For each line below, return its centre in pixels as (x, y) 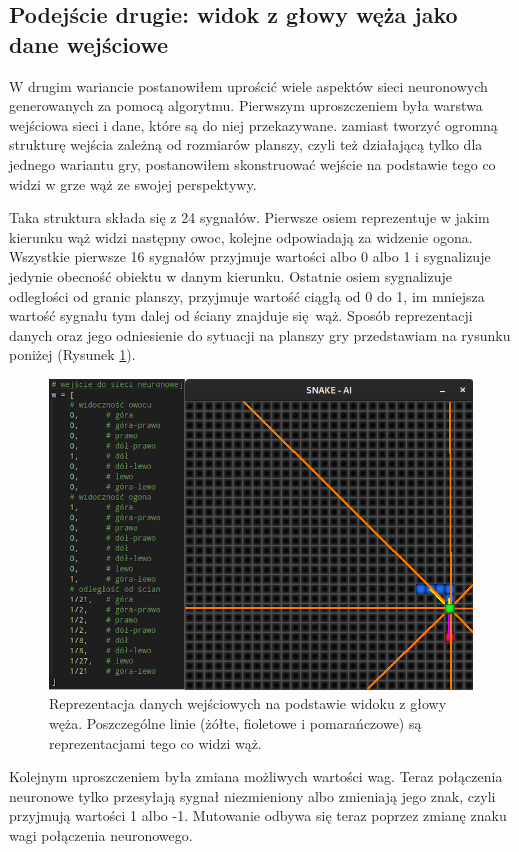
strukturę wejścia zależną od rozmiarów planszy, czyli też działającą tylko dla (246, 144)
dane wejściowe (89, 43)
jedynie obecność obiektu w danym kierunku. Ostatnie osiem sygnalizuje (230, 275)
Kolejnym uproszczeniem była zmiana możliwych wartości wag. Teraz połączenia (256, 776)
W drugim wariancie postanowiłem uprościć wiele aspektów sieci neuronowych (248, 85)
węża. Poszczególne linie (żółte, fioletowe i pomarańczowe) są (235, 723)
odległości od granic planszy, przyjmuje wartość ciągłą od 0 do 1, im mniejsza (247, 295)
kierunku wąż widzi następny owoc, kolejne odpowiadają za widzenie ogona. (241, 236)
